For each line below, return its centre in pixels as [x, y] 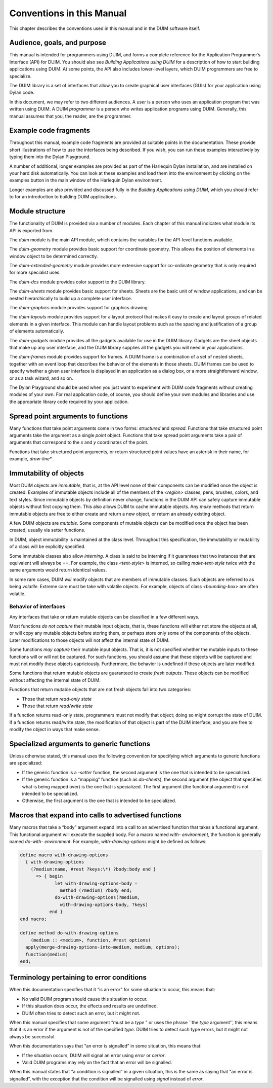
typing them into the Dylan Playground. [50, 157]
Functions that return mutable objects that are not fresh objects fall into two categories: [100, 690]
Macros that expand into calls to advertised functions [96, 815]
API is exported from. [31, 230]
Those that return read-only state [57, 699]
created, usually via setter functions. [47, 530]
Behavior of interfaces [37, 607]
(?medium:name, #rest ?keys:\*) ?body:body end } [93, 869]
